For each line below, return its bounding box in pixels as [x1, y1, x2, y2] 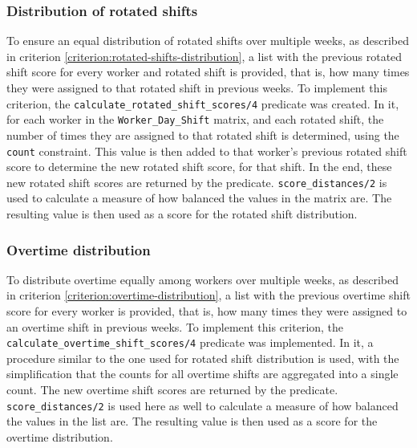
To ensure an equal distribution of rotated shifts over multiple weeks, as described [6, 32, 410, 49]
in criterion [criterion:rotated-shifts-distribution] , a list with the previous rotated [6, 47, 403, 64]
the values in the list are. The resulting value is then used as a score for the [6, 413, 378, 430]
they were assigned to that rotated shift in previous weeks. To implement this [6, 79, 387, 96]
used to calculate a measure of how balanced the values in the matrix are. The [6, 189, 392, 206]
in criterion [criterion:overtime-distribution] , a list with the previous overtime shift [6, 287, 411, 303]
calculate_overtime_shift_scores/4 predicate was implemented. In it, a [6, 334, 374, 351]
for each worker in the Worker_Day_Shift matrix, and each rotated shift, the [6, 111, 384, 128]
